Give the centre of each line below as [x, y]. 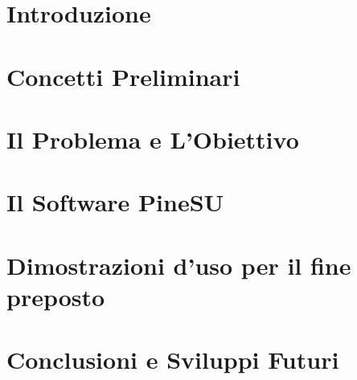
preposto [56, 296]
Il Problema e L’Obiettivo [153, 139]
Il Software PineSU [115, 202]
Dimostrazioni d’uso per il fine [179, 265]
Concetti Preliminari [123, 76]
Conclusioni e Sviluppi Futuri [173, 360]
